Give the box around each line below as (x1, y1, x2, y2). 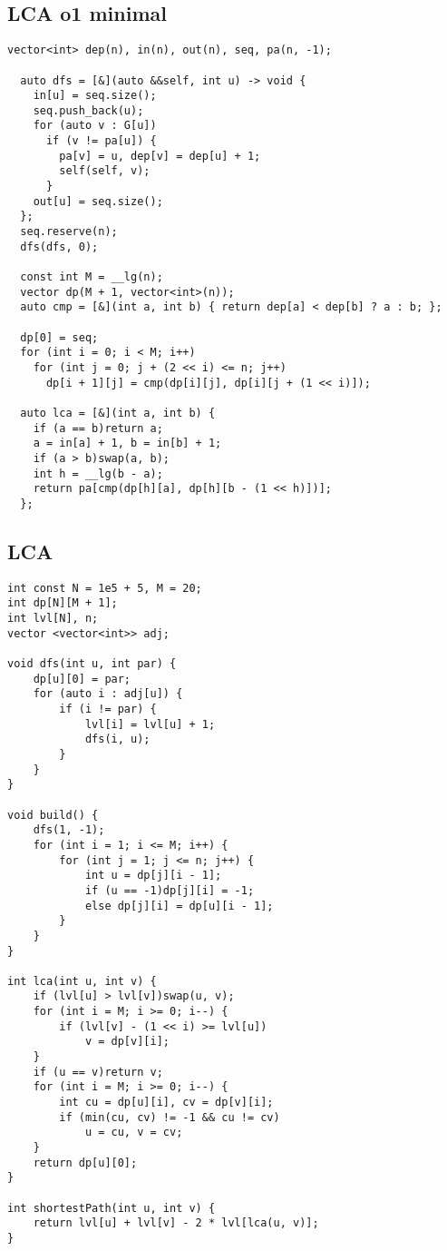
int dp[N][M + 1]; (7, 596, 118, 610)
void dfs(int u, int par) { (7, 657, 177, 671)
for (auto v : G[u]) (33, 119, 157, 133)
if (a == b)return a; (33, 421, 163, 435)
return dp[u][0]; (33, 1156, 138, 1169)
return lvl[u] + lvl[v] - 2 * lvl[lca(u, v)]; (33, 1217, 319, 1230)
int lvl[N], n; (7, 612, 99, 625)
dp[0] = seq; (20, 330, 99, 344)
